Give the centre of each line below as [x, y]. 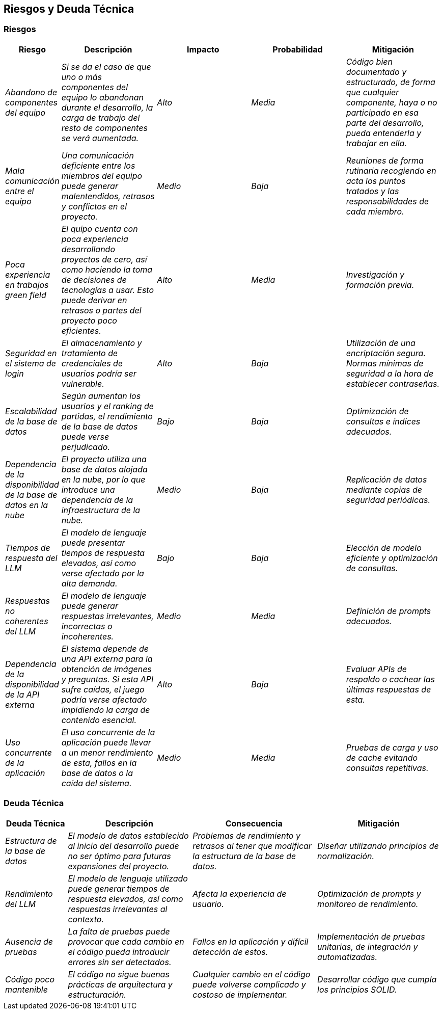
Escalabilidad [31, 411]
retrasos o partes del [101, 310]
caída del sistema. [96, 783]
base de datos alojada [104, 469]
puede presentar [93, 542]
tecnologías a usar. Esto [108, 290]
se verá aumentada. [100, 138]
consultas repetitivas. [387, 768]
